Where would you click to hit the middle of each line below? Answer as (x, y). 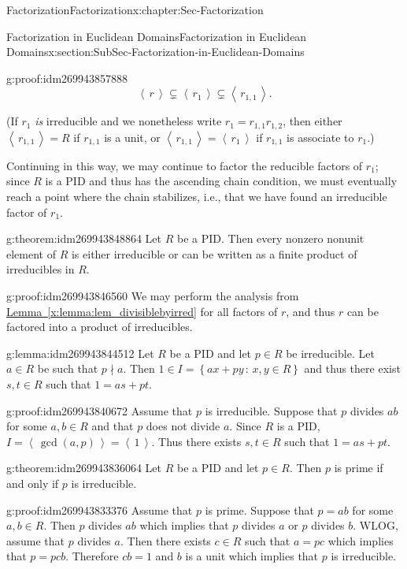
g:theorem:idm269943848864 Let (84, 238)
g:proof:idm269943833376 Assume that (100, 509)
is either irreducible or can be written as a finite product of (214, 253)
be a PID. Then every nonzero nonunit (270, 238)
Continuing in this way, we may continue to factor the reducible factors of (185, 165)
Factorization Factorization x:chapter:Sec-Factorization (135, 9)
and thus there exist (352, 368)
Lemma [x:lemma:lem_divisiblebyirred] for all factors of (142, 311)
